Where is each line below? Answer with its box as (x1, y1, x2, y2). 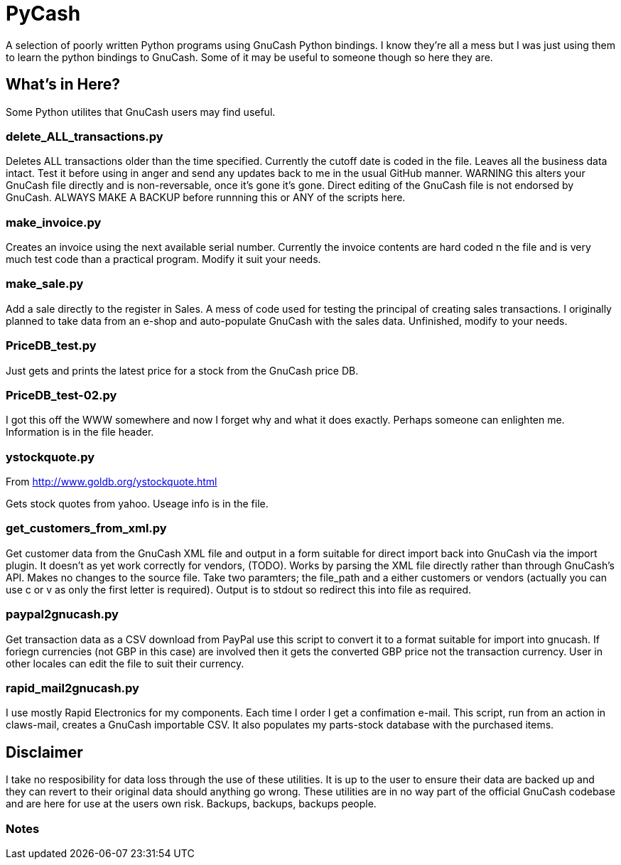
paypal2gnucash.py (6, 607, 119, 622)
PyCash (6, 1, 81, 26)
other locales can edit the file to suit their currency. (6, 657, 244, 670)
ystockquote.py (6, 449, 95, 464)
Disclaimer (6, 743, 83, 761)
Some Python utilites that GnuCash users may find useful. (6, 105, 276, 118)
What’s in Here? (6, 75, 121, 94)
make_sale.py (6, 276, 84, 291)
